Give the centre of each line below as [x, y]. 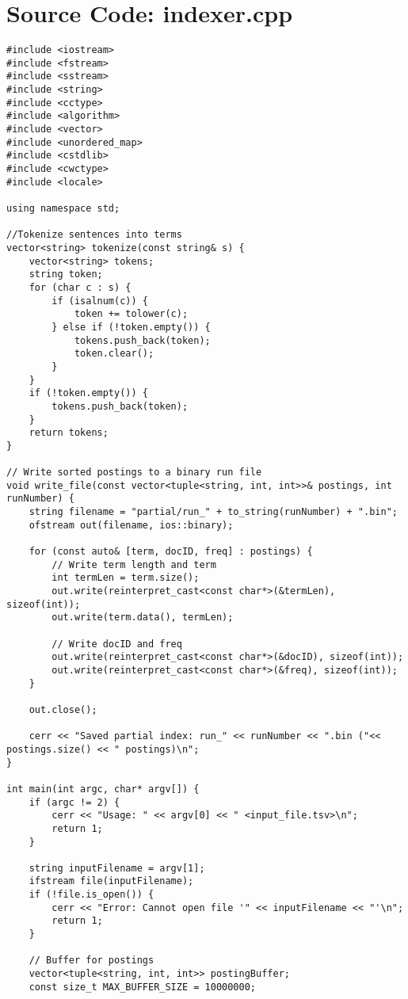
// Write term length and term [134, 564]
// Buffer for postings [92, 961]
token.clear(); [114, 354]
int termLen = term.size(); [126, 578]
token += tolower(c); [131, 314]
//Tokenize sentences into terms [94, 235]
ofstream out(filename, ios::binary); [131, 525]
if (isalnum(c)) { [100, 301]
